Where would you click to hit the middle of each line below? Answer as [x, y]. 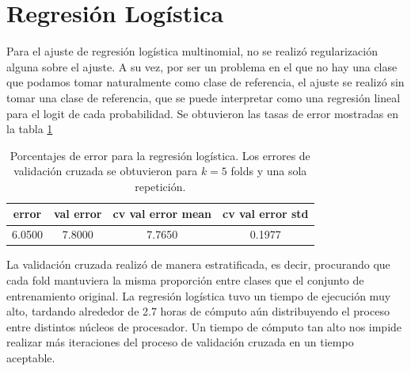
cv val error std [266, 214]
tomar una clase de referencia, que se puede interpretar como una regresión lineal [204, 97]
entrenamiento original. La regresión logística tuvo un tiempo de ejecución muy [199, 295]
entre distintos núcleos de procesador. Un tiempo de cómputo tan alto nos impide [204, 326]
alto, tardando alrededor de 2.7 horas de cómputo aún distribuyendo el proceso [198, 311]
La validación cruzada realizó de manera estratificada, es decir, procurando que [198, 264]
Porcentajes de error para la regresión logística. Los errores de [160, 155]
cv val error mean [162, 214]
